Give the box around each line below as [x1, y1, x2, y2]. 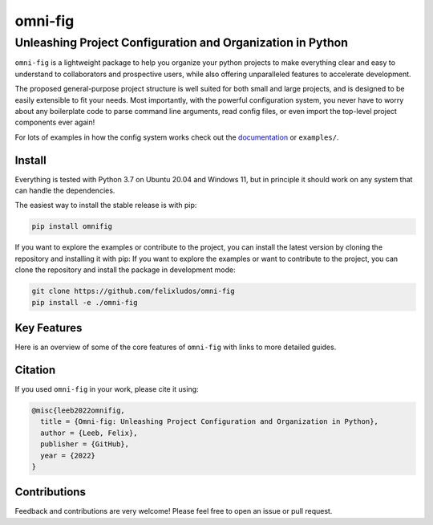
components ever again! [14, 117, 95, 128]
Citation [14, 363, 56, 376]
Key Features [14, 321, 83, 335]
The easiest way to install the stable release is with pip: [14, 201, 197, 210]
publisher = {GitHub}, [40, 440, 130, 449]
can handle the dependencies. [14, 185, 115, 196]
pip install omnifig [31, 222, 112, 231]
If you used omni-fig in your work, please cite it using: [14, 384, 200, 393]
